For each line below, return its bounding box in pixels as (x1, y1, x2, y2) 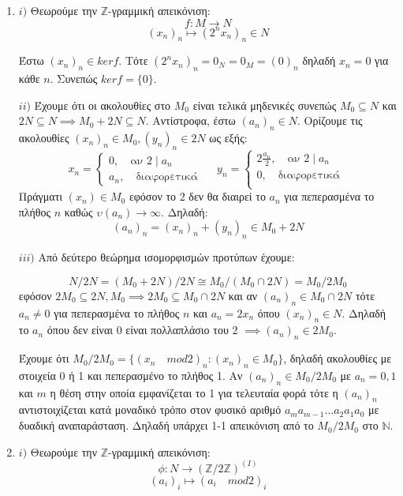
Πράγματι (18, 188, 63, 205)
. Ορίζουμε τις (297, 112, 363, 129)
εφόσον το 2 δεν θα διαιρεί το (129, 188, 266, 205)
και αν (228, 287, 258, 303)
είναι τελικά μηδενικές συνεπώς (192, 96, 337, 113)
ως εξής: (209, 130, 248, 146)
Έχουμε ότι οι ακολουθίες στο (34, 96, 171, 113)
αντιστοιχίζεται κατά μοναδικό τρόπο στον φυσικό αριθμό (18, 401, 282, 418)
